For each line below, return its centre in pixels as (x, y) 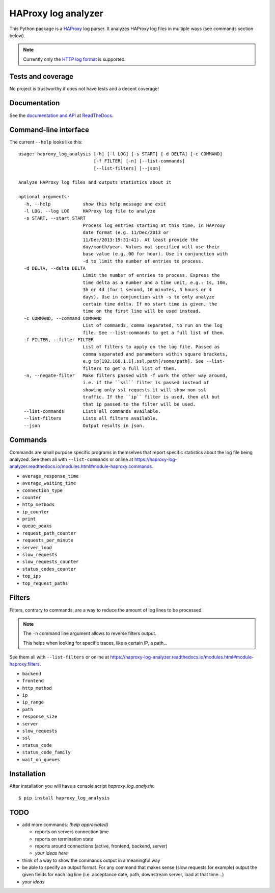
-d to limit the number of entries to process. (143, 261)
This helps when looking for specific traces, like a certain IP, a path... (95, 643)
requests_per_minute (48, 540)
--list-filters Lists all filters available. (91, 418)
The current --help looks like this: (46, 142)
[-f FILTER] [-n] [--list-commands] (139, 161)
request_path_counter (49, 533)
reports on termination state (64, 839)
